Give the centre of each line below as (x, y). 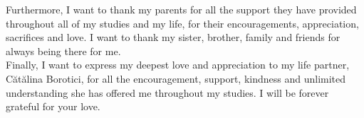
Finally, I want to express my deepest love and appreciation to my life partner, (178, 65)
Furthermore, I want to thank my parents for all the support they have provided (181, 9)
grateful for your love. (53, 106)
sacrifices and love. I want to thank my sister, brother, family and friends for (173, 37)
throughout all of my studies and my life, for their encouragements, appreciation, (182, 23)
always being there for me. (63, 51)
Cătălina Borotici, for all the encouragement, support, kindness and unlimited (176, 78)
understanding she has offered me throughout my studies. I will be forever (167, 92)
